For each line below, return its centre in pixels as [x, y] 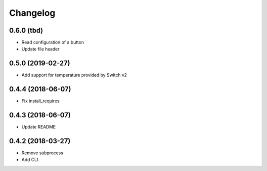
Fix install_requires [41, 101]
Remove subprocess [43, 153]
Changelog [32, 13]
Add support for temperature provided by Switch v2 [74, 75]
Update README [39, 127]
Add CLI [30, 160]
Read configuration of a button [53, 43]
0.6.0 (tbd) [26, 30]
